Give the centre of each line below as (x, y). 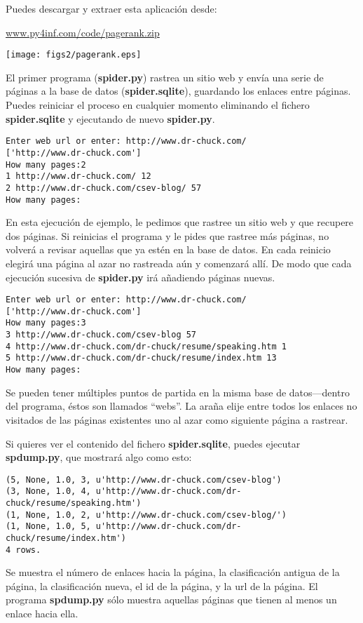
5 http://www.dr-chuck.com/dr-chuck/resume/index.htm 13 (141, 358)
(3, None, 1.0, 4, (48, 491)
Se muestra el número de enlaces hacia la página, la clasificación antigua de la (173, 572)
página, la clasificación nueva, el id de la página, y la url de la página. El (162, 585)
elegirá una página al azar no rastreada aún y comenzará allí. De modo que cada (179, 263)
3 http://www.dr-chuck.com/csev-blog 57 (101, 335)
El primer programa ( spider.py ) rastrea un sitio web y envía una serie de (165, 77)
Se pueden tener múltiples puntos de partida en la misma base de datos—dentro (178, 392)
